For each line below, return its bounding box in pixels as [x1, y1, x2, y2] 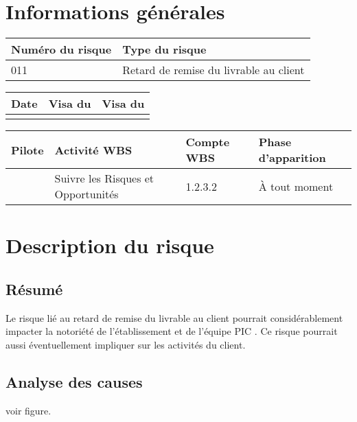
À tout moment [258, 178, 334, 194]
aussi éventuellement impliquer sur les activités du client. [5, 337, 246, 351]
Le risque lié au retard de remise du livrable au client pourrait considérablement [5, 310, 343, 325]
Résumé [5, 278, 63, 299]
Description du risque [5, 231, 214, 259]
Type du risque [122, 41, 207, 58]
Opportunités [54, 186, 119, 202]
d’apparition [258, 150, 326, 166]
